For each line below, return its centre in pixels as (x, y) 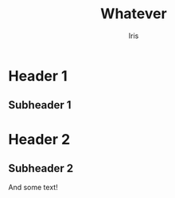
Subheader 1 (40, 105)
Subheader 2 (41, 168)
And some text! (33, 188)
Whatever (134, 14)
